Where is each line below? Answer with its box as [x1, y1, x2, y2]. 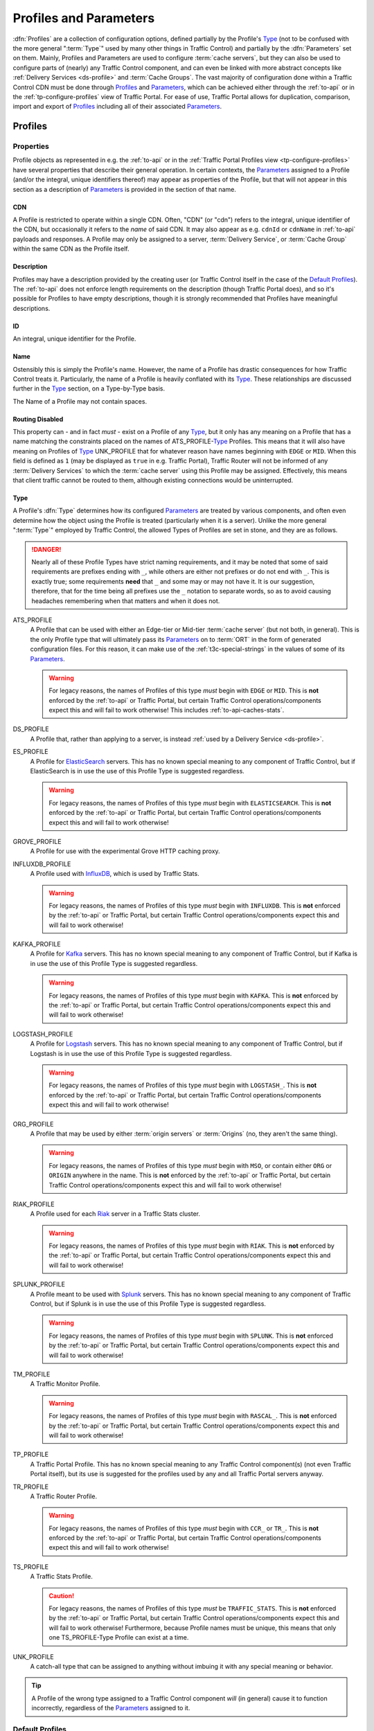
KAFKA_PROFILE [12, 940, 62, 949]
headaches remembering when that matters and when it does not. [31, 596, 220, 605]
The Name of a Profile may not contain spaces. [12, 397, 148, 405]
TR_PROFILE [12, 1482, 48, 1491]
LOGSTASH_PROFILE [12, 1030, 73, 1038]
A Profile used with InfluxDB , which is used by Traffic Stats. [30, 870, 200, 878]
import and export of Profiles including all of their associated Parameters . [12, 102, 222, 111]
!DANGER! [31, 545, 62, 553]
